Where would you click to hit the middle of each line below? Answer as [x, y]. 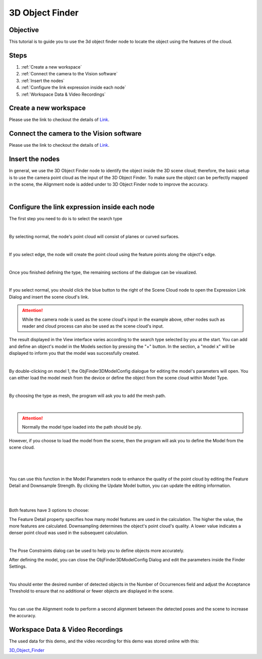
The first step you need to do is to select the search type [65, 219]
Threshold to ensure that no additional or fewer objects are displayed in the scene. [91, 591]
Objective [24, 30]
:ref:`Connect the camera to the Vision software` [69, 74]
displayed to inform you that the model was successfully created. [74, 353]
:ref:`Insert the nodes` [43, 81]
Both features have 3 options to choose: [49, 510]
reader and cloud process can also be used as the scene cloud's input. [93, 326]
